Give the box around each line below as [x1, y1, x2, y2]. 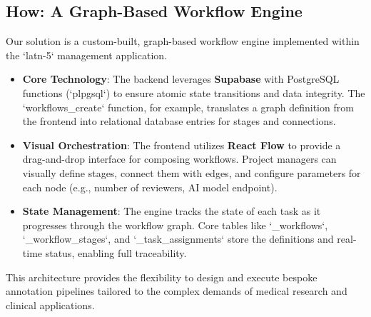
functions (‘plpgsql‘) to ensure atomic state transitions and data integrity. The [22, 85, 365, 100]
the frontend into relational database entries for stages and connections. [22, 114, 336, 129]
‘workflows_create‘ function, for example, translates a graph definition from [22, 99, 354, 114]
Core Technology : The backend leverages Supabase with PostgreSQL [22, 71, 340, 86]
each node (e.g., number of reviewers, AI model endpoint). [22, 179, 278, 194]
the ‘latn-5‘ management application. [6, 47, 167, 62]
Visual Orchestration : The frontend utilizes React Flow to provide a [22, 137, 341, 152]
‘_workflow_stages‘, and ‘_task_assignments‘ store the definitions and [22, 231, 334, 246]
